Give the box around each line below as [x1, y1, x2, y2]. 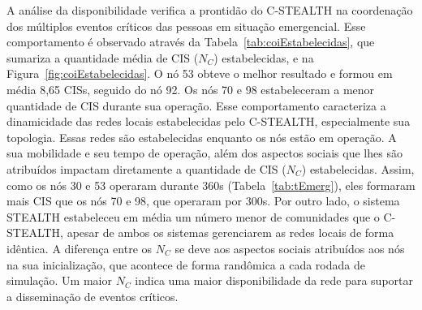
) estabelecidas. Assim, [301, 160, 415, 177]
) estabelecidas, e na [213, 49, 314, 66]
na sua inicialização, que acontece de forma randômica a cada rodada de [6, 256, 365, 273]
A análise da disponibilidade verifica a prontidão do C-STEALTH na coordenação [6, 2, 413, 18]
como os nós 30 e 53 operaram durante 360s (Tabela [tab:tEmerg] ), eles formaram [6, 176, 416, 193]
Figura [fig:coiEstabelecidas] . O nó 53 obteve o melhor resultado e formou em [6, 65, 393, 82]
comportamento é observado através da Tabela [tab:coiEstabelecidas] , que [6, 33, 375, 50]
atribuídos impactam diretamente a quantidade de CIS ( [6, 160, 286, 177]
